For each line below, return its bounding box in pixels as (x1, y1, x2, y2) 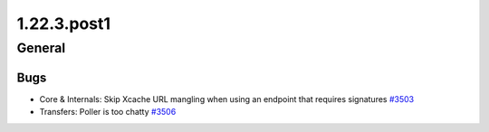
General (16, 40, 66, 56)
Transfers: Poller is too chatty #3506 (39, 107, 177, 118)
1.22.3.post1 (16, 14, 111, 33)
